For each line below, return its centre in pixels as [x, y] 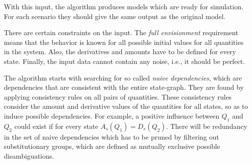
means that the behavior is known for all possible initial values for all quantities [124, 42]
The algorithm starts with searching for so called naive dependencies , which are [123, 77]
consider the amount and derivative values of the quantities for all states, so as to [126, 106]
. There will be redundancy [207, 126]
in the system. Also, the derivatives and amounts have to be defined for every [120, 51]
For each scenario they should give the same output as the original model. [115, 16]
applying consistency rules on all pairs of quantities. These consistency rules [118, 96]
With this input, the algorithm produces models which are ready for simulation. [124, 6]
